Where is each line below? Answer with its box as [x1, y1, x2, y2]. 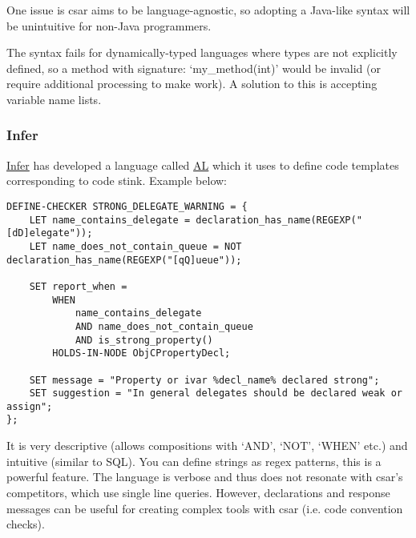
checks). [6, 516, 45, 532]
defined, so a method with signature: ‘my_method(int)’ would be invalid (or [6, 59, 381, 76]
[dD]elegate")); [6, 227, 93, 239]
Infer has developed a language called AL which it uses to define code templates [6, 156, 399, 173]
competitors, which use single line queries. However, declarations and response [6, 484, 390, 500]
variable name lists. [6, 90, 102, 107]
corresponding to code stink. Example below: [6, 172, 228, 189]
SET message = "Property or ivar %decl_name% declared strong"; [29, 374, 380, 386]
